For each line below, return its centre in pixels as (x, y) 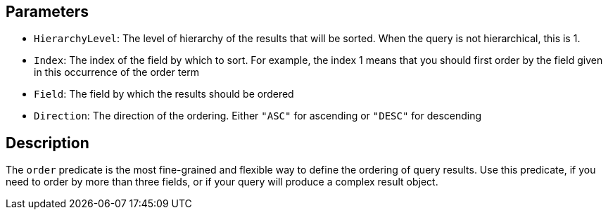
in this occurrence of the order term (117, 72)
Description (47, 143)
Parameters (47, 12)
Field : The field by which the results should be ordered (164, 94)
